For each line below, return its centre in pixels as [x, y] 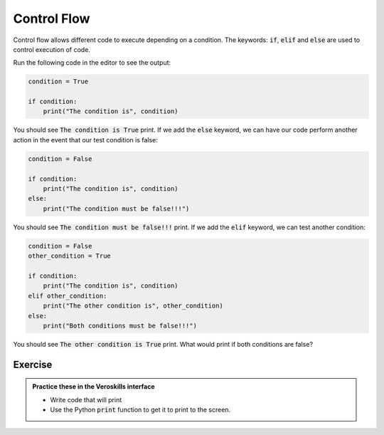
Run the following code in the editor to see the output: [92, 63]
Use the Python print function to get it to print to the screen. [140, 410]
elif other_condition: [68, 296]
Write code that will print [86, 399]
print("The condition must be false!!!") [116, 209]
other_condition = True [70, 256]
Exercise [33, 364]
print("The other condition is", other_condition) [133, 306]
